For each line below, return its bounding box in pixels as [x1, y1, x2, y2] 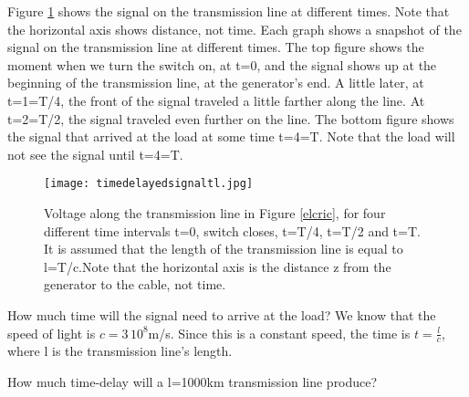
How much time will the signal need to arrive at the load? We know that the [7, 305, 436, 324]
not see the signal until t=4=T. [7, 144, 183, 163]
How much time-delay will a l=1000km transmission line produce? [7, 371, 378, 391]
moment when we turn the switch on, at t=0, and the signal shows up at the [7, 55, 437, 74]
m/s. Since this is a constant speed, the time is [148, 323, 411, 342]
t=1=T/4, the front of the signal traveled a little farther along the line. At [7, 90, 425, 110]
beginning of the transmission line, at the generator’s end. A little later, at [7, 73, 424, 92]
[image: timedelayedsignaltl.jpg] [44, 177, 254, 191]
